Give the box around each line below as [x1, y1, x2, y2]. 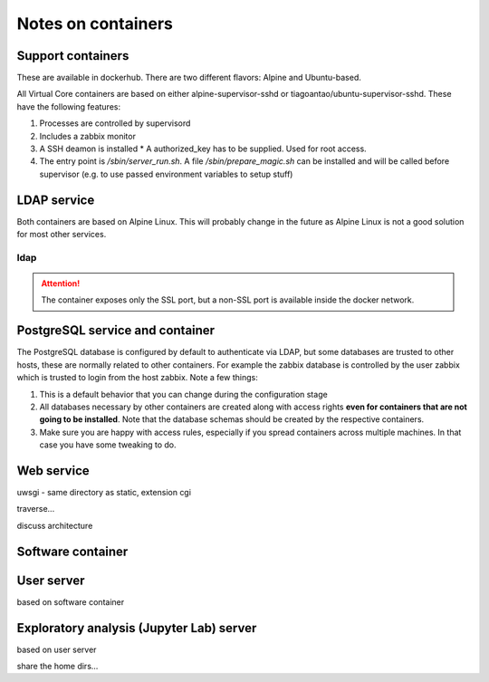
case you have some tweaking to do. [39, 439, 177, 450]
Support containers [16, 48, 129, 63]
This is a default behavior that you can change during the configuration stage [39, 389, 328, 399]
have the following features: [16, 101, 121, 112]
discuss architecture [16, 520, 93, 531]
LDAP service [16, 192, 95, 207]
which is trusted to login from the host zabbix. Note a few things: [16, 372, 258, 383]
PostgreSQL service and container [16, 322, 216, 339]
